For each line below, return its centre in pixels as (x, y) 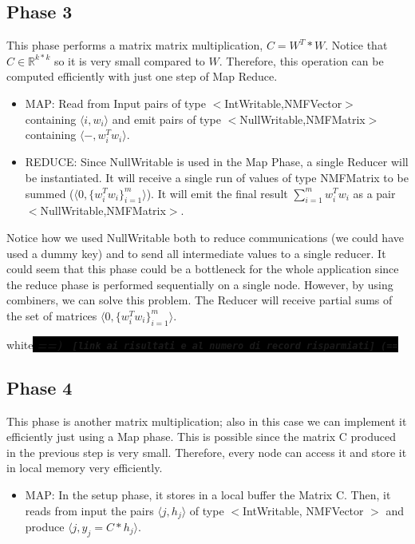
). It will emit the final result (217, 193)
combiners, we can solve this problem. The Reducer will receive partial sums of (200, 300)
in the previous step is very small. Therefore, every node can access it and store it (207, 452)
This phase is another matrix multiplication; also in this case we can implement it (207, 421)
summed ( (49, 193)
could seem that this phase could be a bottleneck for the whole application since (203, 269)
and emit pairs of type (166, 119)
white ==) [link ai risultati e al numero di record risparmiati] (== (202, 344)
